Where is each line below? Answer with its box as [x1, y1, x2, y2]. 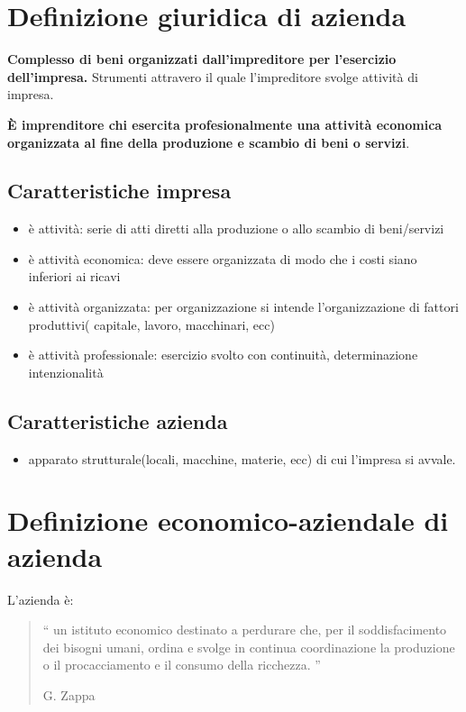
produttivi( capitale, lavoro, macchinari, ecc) [28, 315, 275, 333]
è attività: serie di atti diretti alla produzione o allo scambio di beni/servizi [28, 219, 444, 238]
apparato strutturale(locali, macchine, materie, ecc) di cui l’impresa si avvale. [28, 449, 456, 468]
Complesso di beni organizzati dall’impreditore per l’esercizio [7, 50, 397, 68]
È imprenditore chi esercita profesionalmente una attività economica [7, 114, 443, 133]
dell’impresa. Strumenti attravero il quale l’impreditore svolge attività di [7, 67, 418, 86]
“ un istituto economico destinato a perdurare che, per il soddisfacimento [42, 620, 447, 639]
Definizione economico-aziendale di [7, 502, 449, 539]
